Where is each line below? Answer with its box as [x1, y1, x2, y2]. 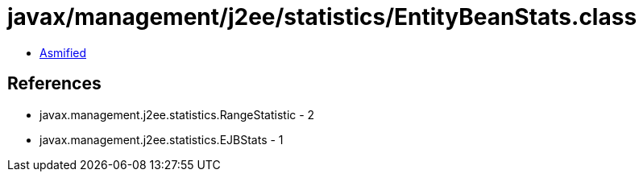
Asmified [39, 45, 87, 60]
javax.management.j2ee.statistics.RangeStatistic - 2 [39, 107, 315, 122]
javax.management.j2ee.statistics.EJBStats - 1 [39, 132, 284, 147]
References [7, 73, 102, 94]
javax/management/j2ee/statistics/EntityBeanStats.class [7, 3, 637, 31]
